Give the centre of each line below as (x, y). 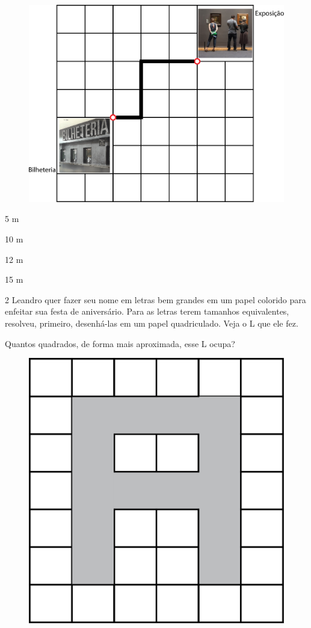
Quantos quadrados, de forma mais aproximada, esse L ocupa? (120, 343)
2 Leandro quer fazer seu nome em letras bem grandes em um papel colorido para (155, 299)
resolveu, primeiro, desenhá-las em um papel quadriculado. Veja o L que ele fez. (152, 323)
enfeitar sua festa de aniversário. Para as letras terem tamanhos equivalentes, (147, 311)
